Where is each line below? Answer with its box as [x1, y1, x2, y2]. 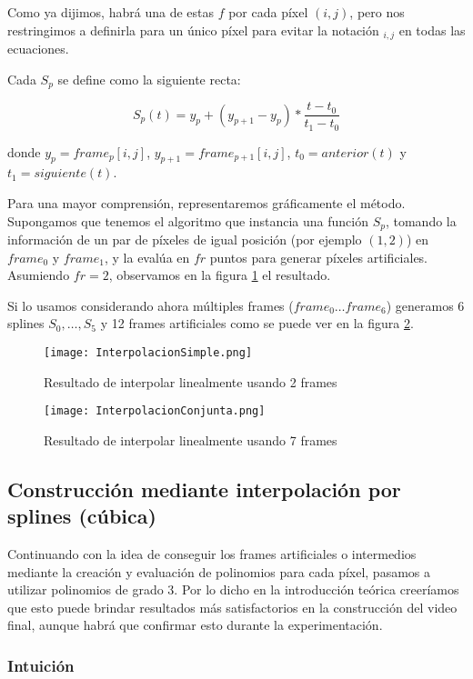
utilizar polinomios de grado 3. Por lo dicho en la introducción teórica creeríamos [7, 580, 459, 599]
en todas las [398, 20, 466, 39]
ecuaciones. [7, 39, 69, 58]
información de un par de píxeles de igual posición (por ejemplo [7, 230, 362, 249]
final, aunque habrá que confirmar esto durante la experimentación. [7, 615, 383, 634]
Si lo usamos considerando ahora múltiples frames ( [7, 295, 294, 315]
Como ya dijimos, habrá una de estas [7, 3, 214, 21]
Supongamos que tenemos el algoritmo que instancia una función [7, 211, 368, 230]
